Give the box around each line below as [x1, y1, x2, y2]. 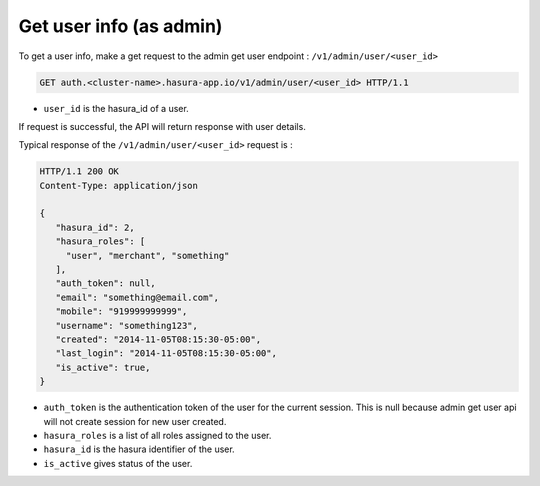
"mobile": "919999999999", [55, 306, 188, 317]
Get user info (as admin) [18, 15, 223, 37]
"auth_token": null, [55, 278, 157, 289]
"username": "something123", [55, 320, 199, 331]
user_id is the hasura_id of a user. [43, 102, 189, 114]
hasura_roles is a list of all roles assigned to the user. [43, 429, 272, 441]
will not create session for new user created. [43, 415, 227, 427]
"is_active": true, [55, 361, 151, 373]
